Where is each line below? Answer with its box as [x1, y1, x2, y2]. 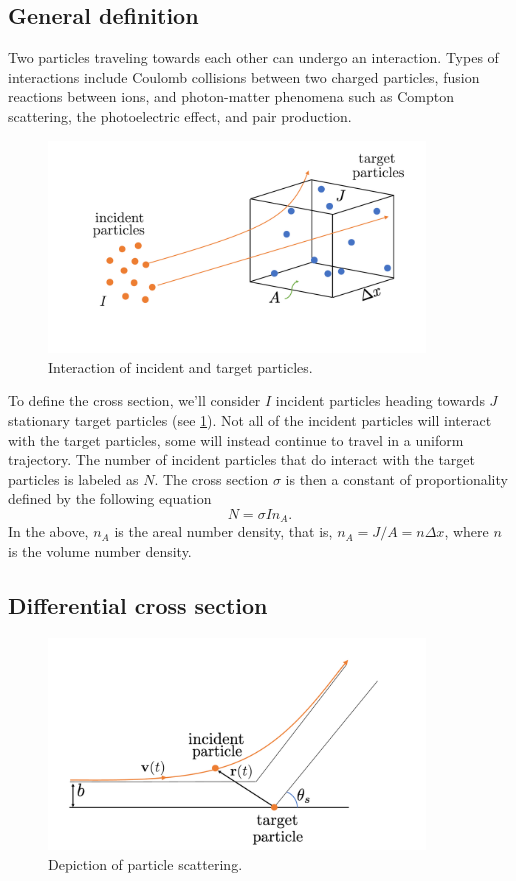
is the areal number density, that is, [114, 521, 333, 542]
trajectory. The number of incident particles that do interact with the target [8, 449, 475, 470]
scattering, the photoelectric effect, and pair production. [8, 105, 352, 126]
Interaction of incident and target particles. [48, 356, 313, 377]
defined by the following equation [8, 488, 212, 509]
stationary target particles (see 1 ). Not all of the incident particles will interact [8, 409, 492, 430]
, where [444, 521, 489, 542]
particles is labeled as [8, 468, 139, 489]
